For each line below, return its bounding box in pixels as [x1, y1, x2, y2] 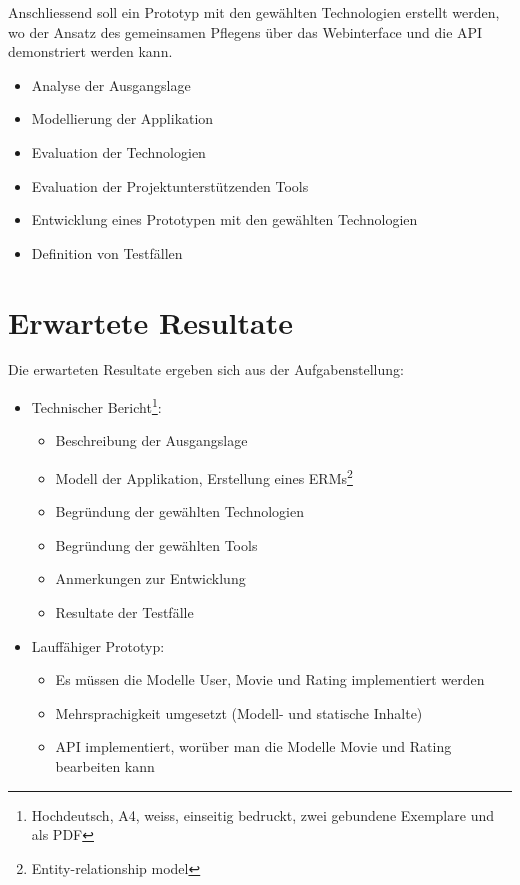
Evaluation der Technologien [31, 141, 206, 162]
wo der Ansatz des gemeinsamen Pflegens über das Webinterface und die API [8, 21, 483, 42]
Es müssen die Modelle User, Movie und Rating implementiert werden [55, 669, 485, 690]
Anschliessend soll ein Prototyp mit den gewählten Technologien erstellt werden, [8, 2, 500, 22]
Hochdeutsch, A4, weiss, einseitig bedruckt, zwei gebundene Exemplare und [31, 804, 494, 825]
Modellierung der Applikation [31, 108, 214, 129]
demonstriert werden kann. [8, 41, 173, 62]
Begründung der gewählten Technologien [55, 501, 304, 522]
